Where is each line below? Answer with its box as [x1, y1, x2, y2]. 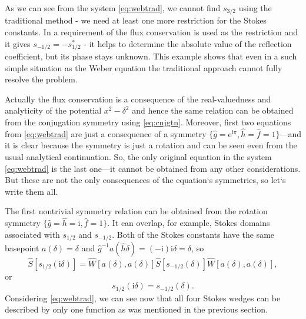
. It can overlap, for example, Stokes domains [107, 217, 270, 229]
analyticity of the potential [5, 104, 102, 117]
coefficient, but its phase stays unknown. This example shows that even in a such [5, 50, 297, 62]
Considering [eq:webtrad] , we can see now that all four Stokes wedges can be [5, 291, 281, 304]
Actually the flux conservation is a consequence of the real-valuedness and [5, 92, 271, 105]
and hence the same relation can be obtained [132, 104, 294, 117]
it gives [5, 37, 31, 49]
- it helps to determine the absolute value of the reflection [84, 37, 292, 49]
